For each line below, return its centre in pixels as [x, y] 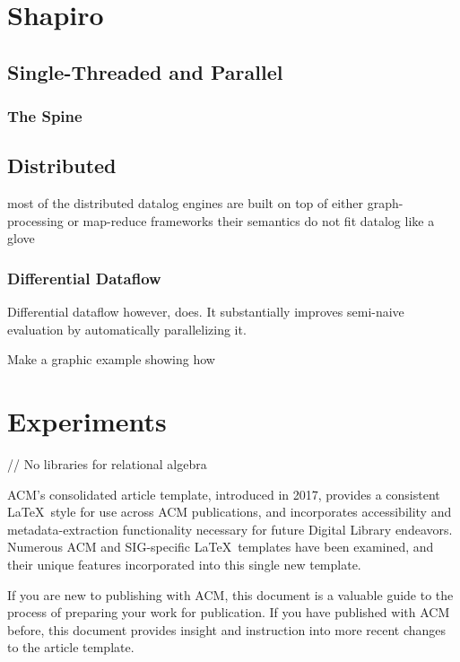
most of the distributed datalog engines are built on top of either [186, 203]
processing [35, 220]
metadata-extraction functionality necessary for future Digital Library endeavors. [230, 529]
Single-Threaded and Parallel [145, 71]
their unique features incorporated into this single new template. [184, 565]
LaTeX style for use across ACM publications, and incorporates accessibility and [230, 512]
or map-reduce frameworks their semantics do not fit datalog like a [251, 220]
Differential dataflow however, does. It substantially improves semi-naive [206, 312]
